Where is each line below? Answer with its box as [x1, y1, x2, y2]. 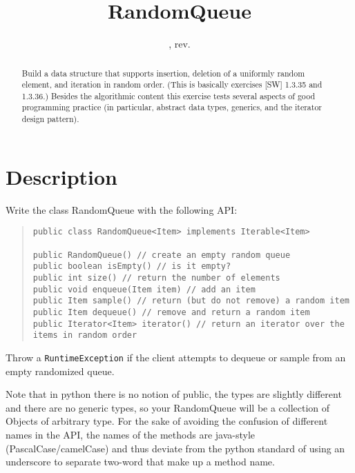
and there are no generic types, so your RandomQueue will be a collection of [6, 400, 330, 414]
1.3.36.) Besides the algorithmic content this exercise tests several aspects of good [21, 90, 316, 101]
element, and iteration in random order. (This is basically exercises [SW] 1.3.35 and [21, 79, 323, 90]
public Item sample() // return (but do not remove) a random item [32, 296, 349, 306]
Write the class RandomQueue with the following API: [6, 202, 238, 217]
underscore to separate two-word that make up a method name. [6, 454, 275, 469]
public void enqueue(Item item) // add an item [32, 284, 256, 294]
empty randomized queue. [6, 363, 115, 378]
